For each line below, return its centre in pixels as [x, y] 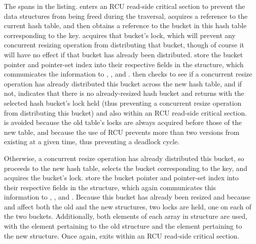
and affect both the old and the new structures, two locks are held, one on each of [128, 206]
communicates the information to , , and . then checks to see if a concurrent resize [128, 74]
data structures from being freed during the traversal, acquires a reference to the [126, 16]
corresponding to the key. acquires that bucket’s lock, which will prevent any [120, 35]
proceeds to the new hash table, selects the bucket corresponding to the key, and [126, 168]
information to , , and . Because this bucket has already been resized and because [127, 197]
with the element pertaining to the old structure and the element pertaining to [123, 226]
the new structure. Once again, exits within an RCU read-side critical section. [122, 235]
